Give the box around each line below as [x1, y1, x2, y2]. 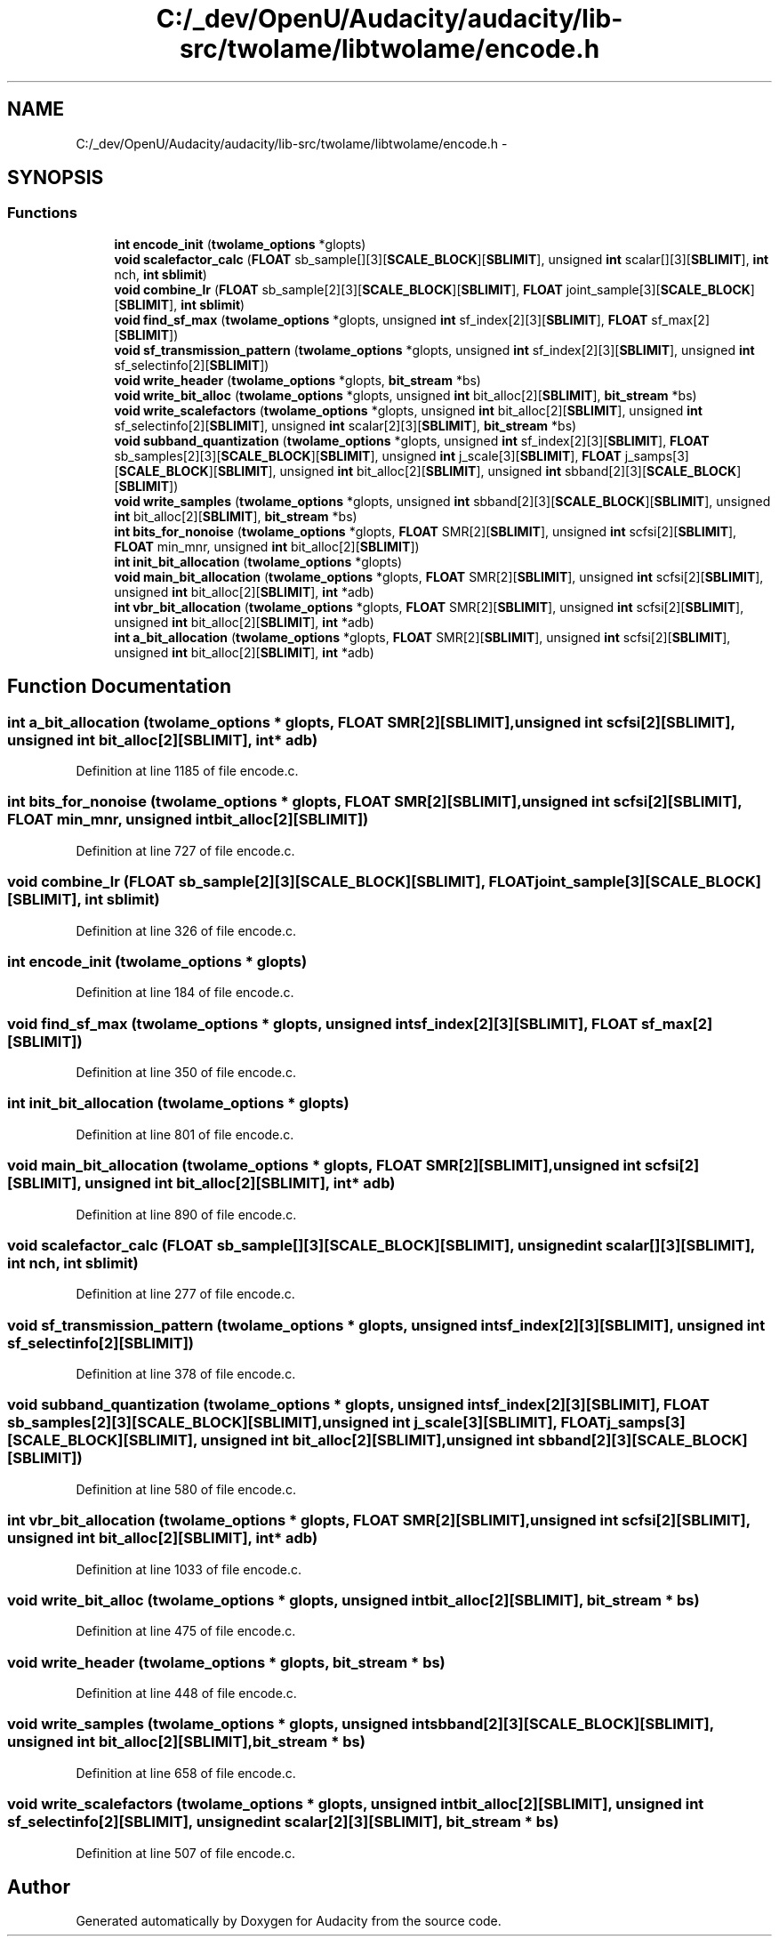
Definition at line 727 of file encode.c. [76, 842, 295, 858]
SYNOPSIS [7, 166, 104, 189]
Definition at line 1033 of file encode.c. [76, 1561, 301, 1577]
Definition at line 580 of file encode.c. [76, 1481, 296, 1497]
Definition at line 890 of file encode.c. [76, 1206, 297, 1222]
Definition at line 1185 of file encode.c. [76, 763, 299, 779]
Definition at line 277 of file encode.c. [76, 1286, 295, 1302]
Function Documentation [7, 675, 231, 698]
